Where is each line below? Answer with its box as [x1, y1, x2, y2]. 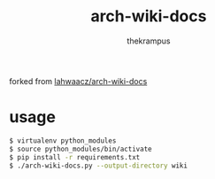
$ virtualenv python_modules [9, 136, 117, 145]
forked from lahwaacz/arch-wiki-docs [9, 75, 148, 86]
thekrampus [127, 35, 171, 46]
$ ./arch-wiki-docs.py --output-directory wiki [9, 161, 188, 170]
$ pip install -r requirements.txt [9, 152, 141, 161]
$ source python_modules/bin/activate [9, 144, 152, 153]
